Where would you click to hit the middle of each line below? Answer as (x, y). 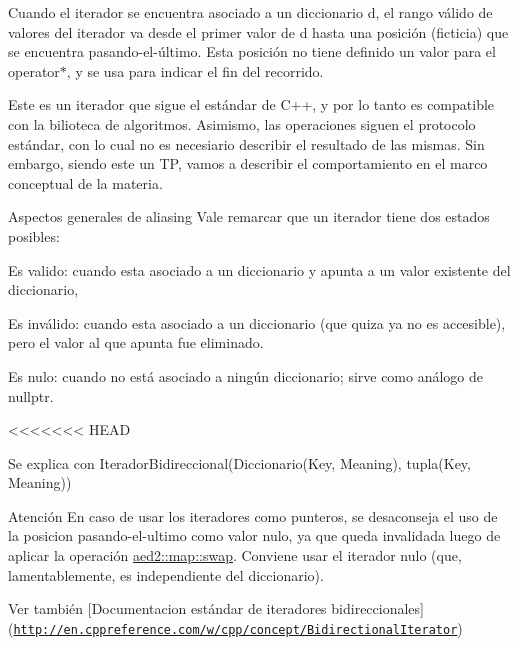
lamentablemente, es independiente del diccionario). (166, 574)
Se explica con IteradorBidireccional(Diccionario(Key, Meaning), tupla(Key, (239, 462)
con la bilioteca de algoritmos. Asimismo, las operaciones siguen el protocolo (242, 123)
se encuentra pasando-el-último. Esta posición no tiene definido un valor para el (252, 51)
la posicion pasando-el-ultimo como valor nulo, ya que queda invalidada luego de (254, 535)
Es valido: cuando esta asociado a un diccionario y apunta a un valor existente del (259, 269)
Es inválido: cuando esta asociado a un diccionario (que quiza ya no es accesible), (257, 322)
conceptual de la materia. (85, 182)
